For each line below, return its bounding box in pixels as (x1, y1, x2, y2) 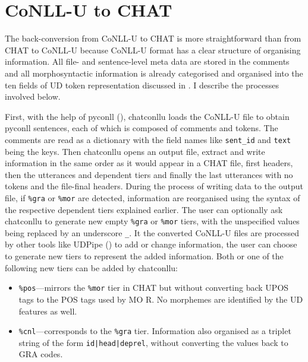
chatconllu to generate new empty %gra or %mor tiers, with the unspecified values (5, 215, 300, 227)
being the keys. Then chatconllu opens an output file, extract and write (5, 145, 265, 157)
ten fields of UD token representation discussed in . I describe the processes (5, 78, 279, 91)
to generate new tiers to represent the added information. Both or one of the (5, 250, 284, 262)
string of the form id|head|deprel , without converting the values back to (18, 336, 288, 348)
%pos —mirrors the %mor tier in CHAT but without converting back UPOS (18, 281, 289, 294)
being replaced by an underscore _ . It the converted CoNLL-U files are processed (5, 226, 299, 239)
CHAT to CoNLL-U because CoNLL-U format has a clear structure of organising (5, 43, 301, 56)
